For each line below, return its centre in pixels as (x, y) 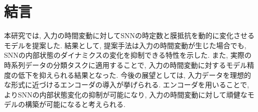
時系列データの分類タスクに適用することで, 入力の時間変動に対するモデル (126, 65)
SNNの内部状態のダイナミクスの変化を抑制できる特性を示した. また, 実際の (128, 55)
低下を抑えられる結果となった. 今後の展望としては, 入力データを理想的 (134, 75)
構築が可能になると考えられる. (75, 104)
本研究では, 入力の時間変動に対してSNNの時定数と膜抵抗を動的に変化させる (129, 35)
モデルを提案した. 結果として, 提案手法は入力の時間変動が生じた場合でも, (125, 45)
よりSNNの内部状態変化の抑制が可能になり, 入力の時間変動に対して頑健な (126, 94)
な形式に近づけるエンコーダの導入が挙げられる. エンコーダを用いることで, (127, 85)
